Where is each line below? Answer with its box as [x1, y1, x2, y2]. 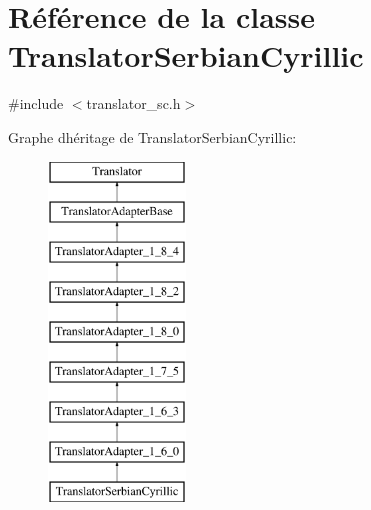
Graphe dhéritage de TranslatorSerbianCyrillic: [8, 126, 297, 147]
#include [8, 93, 64, 114]
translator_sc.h [86, 93, 181, 114]
